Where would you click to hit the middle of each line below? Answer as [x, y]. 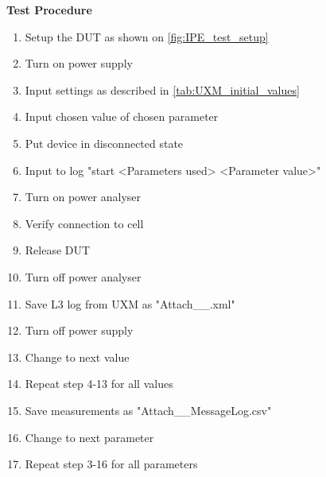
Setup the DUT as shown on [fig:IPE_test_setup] [147, 36]
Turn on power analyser [83, 197]
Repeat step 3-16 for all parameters [111, 464]
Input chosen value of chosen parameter [122, 116]
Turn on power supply [79, 63]
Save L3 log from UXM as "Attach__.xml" [130, 303]
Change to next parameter [89, 437]
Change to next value [77, 357]
